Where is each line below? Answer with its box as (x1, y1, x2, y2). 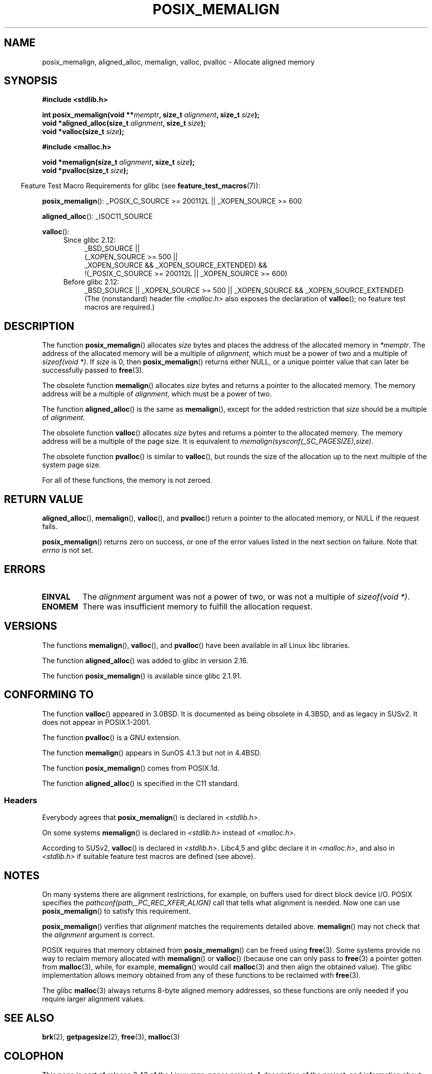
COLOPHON (4, 1049, 64, 1062)
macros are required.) (84, 303, 155, 312)
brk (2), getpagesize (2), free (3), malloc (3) (42, 1033, 180, 1041)
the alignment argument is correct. (42, 931, 155, 939)
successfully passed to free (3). (42, 366, 144, 375)
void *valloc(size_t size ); (42, 127, 124, 136)
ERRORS (4, 563, 46, 575)
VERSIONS (4, 620, 57, 633)
